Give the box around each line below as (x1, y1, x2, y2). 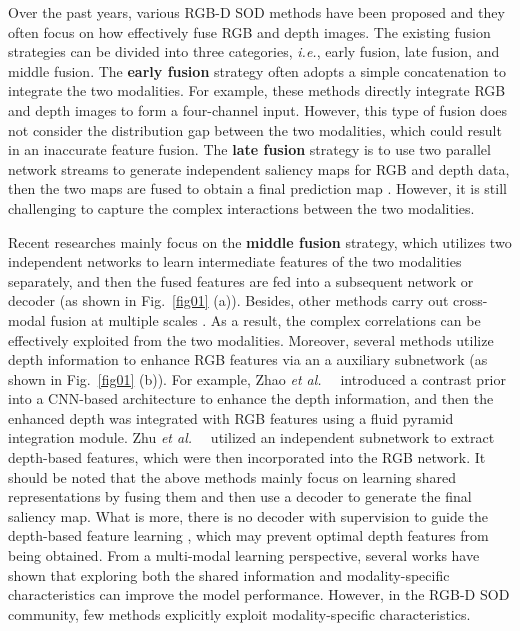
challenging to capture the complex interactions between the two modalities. (8, 197, 475, 218)
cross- (453, 290, 488, 311)
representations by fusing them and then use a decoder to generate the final (8, 486, 472, 507)
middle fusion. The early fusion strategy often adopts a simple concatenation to (8, 60, 506, 81)
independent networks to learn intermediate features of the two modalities (8, 251, 462, 272)
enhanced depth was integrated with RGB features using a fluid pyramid (8, 407, 454, 428)
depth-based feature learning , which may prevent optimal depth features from (8, 525, 489, 546)
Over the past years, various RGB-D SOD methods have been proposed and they (8, 2, 505, 22)
